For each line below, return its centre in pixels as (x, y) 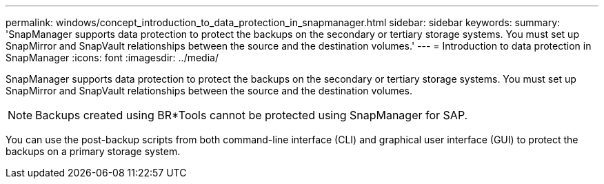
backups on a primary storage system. (93, 151)
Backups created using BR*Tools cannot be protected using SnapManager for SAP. (252, 115)
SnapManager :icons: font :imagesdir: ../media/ (112, 58)
